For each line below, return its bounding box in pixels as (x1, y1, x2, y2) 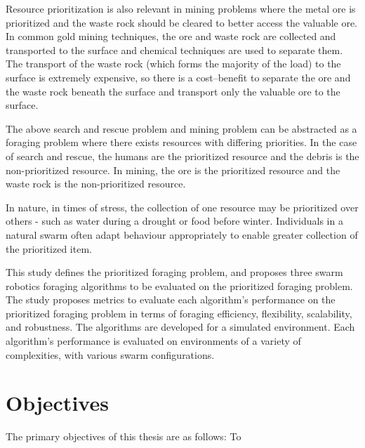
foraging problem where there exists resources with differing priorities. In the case (6, 135, 357, 150)
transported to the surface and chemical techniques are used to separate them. (6, 42, 343, 57)
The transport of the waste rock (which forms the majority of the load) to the (6, 56, 341, 71)
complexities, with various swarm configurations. (6, 347, 215, 362)
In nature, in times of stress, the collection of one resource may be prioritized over (6, 199, 359, 214)
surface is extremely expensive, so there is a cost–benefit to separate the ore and (6, 70, 351, 84)
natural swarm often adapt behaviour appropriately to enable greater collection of (6, 227, 358, 242)
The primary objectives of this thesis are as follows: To (6, 429, 241, 444)
